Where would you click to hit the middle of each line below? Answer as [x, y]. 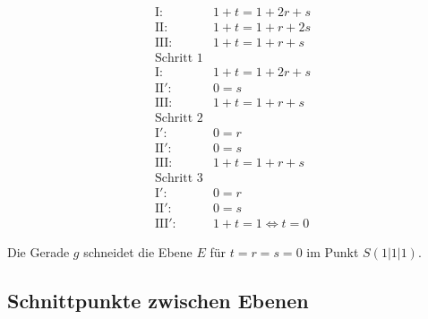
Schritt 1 [179, 59]
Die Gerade [39, 252]
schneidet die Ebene [138, 252]
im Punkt [333, 252]
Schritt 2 [179, 119]
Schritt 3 [179, 179]
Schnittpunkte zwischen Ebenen [158, 301]
